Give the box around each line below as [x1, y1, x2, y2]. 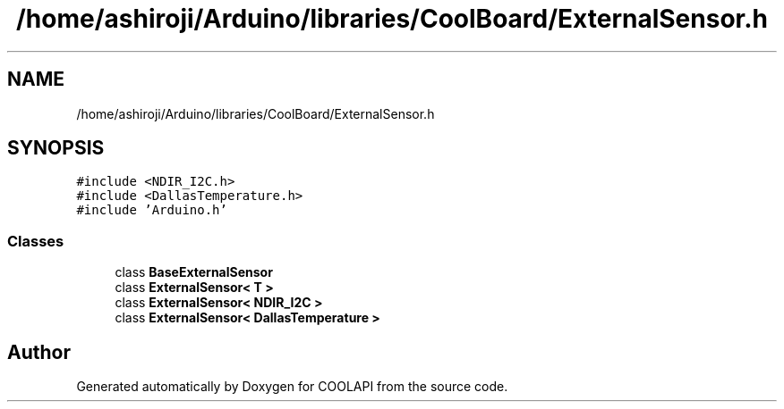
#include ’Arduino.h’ [76, 203, 227, 218]
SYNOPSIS [7, 137, 105, 160]
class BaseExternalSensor [115, 264, 273, 280]
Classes [7, 231, 64, 250]
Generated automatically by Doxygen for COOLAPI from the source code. [76, 379, 508, 395]
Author [7, 340, 71, 363]
